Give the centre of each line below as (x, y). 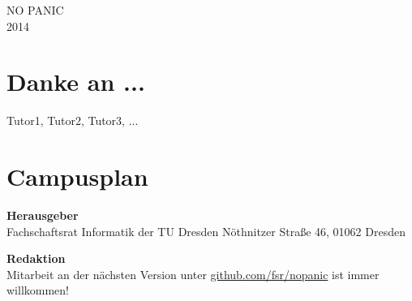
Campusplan (77, 176)
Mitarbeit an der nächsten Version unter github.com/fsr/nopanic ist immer (193, 274)
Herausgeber (43, 215)
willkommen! (38, 290)
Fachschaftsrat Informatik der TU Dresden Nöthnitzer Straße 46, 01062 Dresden (206, 231)
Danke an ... (76, 82)
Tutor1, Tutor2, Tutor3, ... (73, 120)
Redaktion (36, 258)
